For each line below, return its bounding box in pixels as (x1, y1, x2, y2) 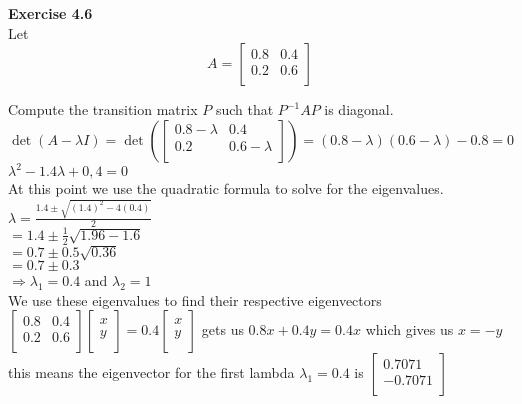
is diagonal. (324, 99, 394, 120)
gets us (201, 319, 244, 340)
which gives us (365, 319, 454, 340)
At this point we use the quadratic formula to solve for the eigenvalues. (8, 178, 444, 199)
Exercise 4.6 (8, 3, 93, 23)
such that (215, 99, 274, 120)
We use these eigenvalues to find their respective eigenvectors (8, 289, 382, 310)
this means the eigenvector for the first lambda (8, 362, 295, 383)
